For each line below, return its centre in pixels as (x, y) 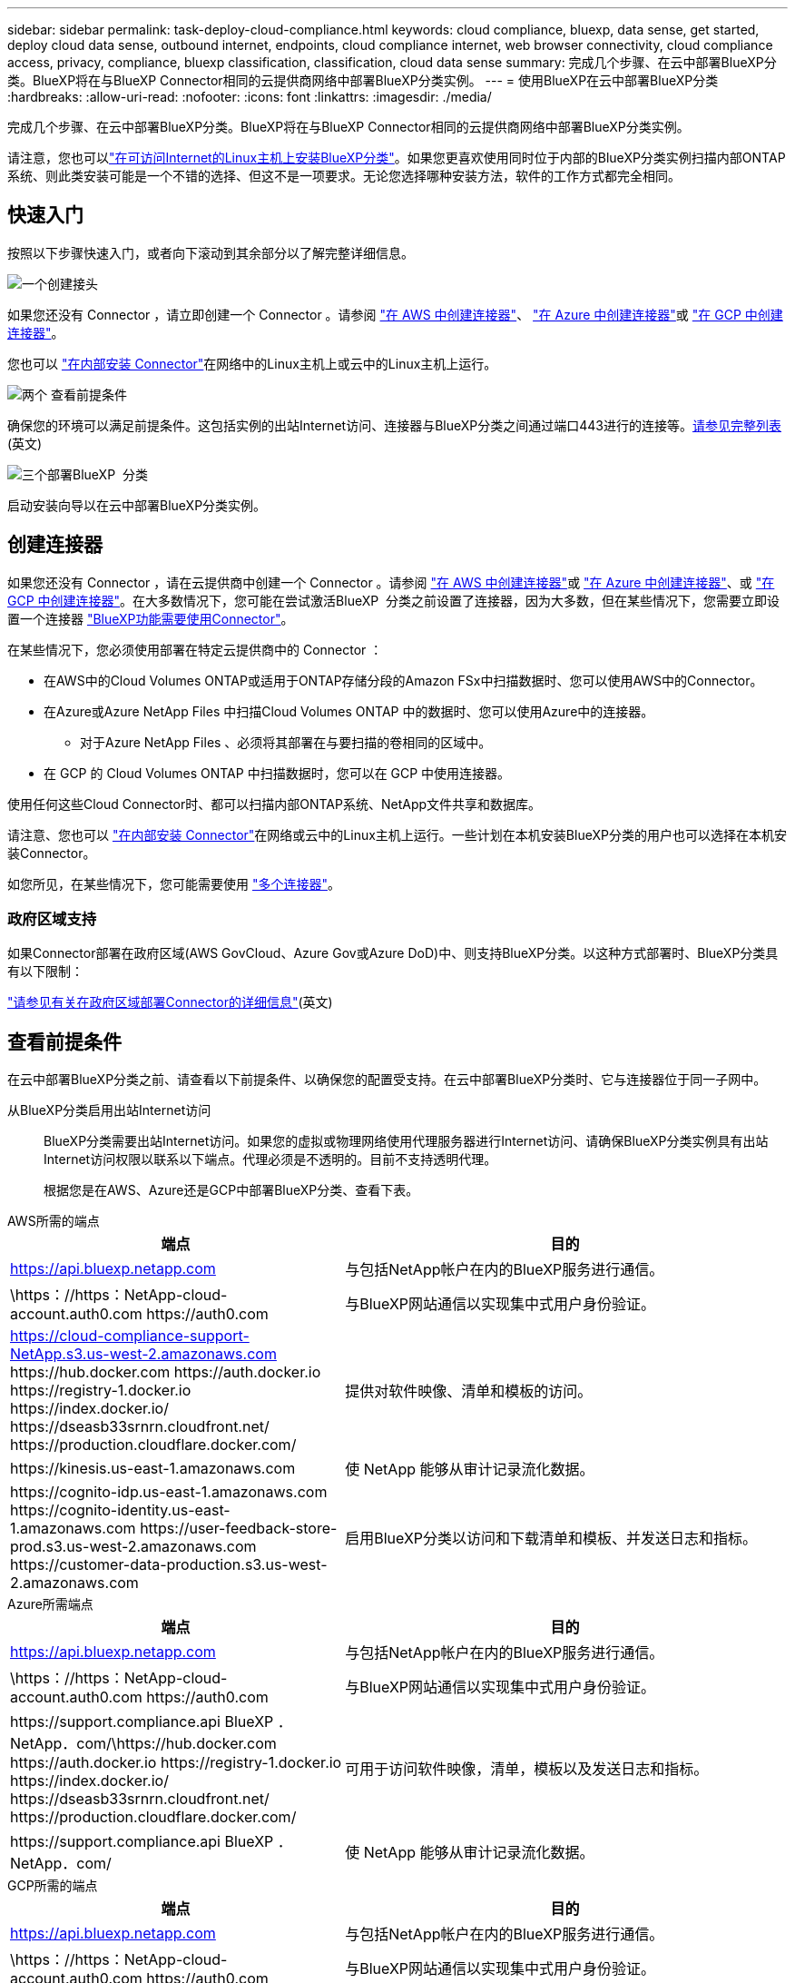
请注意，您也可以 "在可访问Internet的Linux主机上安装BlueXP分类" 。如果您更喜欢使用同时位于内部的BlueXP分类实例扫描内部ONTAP (397, 158)
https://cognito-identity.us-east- (120, 1510)
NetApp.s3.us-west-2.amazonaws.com (143, 1354)
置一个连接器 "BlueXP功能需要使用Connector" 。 (151, 618)
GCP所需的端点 (53, 1886)
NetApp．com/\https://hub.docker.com (143, 1744)
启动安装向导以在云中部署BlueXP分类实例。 (137, 505)
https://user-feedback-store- (239, 1529)
